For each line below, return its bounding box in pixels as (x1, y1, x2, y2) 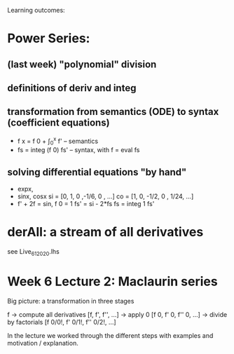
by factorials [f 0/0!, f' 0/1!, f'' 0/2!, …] (7, 318, 117, 326)
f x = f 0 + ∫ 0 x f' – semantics (17, 135, 99, 147)
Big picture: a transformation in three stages (7, 297, 135, 305)
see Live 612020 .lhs (7, 247, 60, 257)
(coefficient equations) (7, 117, 110, 129)
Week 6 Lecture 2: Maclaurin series (7, 273, 219, 290)
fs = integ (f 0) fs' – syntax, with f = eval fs (17, 146, 140, 154)
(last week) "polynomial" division (7, 58, 157, 70)
